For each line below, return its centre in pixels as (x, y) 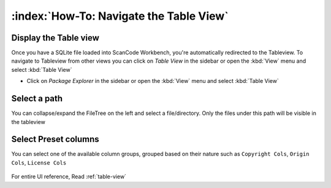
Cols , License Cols (39, 162)
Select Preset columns (55, 139)
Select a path (37, 99)
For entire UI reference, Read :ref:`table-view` (69, 177)
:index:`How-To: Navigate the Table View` (120, 16)
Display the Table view (55, 38)
